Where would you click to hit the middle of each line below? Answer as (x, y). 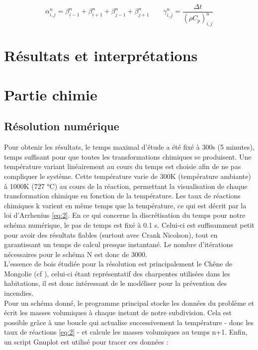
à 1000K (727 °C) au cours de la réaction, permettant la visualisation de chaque (126, 186)
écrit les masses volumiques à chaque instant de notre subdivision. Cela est (118, 312)
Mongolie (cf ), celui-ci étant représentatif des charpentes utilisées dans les (117, 273)
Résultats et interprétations (101, 55)
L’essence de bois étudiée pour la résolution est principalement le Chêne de (118, 264)
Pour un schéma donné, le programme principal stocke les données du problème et (129, 303)
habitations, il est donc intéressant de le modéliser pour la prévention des (116, 283)
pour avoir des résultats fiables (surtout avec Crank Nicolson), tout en (111, 234)
